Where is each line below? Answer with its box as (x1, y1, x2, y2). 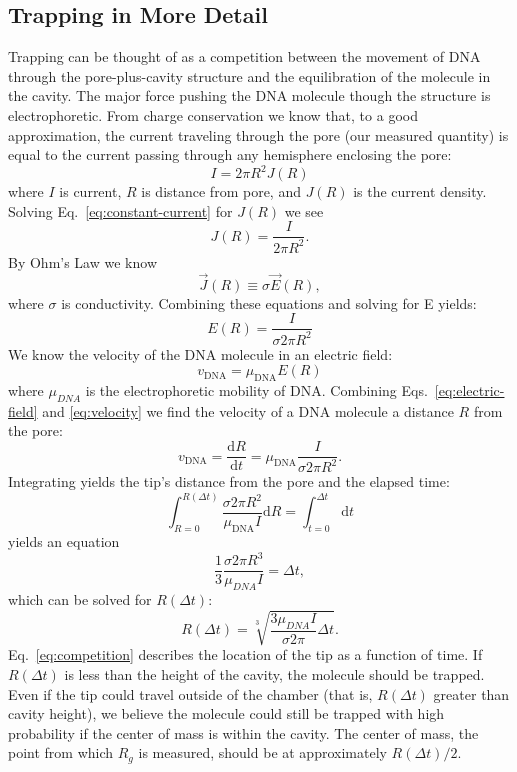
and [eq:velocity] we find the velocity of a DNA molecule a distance (42, 400, 454, 421)
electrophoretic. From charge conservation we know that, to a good (8, 104, 418, 125)
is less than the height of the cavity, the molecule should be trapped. (64, 663, 485, 684)
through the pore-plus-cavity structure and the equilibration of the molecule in (8, 65, 491, 86)
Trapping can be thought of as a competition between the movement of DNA (8, 46, 481, 67)
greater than (433, 683, 510, 704)
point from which (8, 742, 114, 763)
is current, (59, 181, 122, 202)
